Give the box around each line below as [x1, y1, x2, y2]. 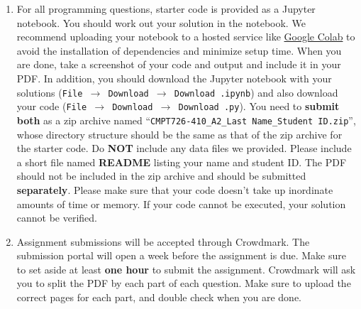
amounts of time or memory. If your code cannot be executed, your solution [16, 196, 346, 211]
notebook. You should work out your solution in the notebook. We [16, 15, 306, 30]
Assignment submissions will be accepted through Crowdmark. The [16, 234, 310, 249]
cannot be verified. [16, 210, 98, 225]
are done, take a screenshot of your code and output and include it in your [16, 57, 341, 72]
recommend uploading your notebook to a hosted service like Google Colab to [16, 29, 355, 44]
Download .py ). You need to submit [178, 99, 340, 114]
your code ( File [16, 99, 87, 114]
